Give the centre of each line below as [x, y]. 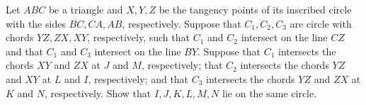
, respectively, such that [138, 37]
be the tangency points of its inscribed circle [255, 9]
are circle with [321, 23]
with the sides [36, 23]
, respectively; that [182, 65]
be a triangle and [86, 9]
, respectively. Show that [98, 93]
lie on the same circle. [270, 93]
